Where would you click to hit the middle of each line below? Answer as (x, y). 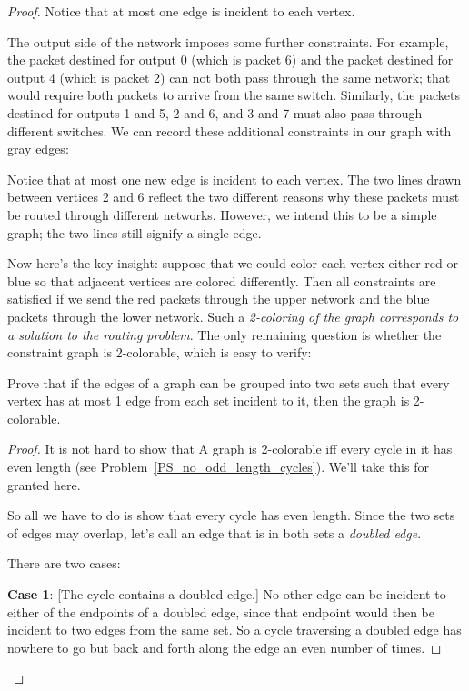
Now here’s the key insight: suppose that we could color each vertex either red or (233, 263)
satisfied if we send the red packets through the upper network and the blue (219, 299)
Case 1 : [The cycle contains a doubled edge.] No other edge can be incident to (227, 594)
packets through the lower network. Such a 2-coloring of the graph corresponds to (233, 316)
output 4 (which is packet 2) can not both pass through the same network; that (229, 77)
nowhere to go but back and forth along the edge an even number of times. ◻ (225, 647)
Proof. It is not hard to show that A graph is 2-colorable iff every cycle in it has (230, 449)
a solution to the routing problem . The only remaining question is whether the (225, 334)
